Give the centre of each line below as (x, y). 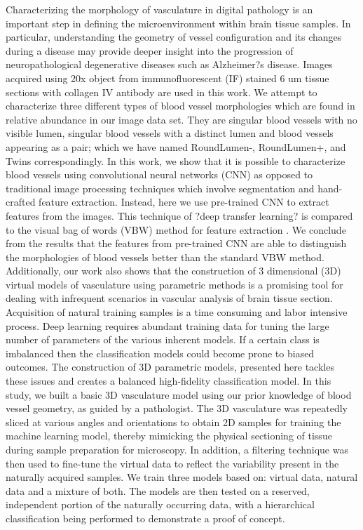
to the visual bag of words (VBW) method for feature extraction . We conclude (176, 229)
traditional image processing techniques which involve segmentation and (160, 188)
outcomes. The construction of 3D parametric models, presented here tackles (170, 367)
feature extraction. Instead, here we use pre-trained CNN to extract (184, 202)
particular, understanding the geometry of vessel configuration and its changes (174, 37)
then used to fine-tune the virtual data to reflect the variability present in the (172, 463)
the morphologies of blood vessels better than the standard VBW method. (165, 257)
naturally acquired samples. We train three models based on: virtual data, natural (182, 477)
